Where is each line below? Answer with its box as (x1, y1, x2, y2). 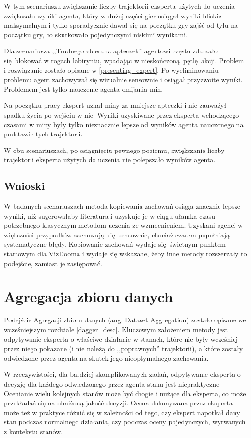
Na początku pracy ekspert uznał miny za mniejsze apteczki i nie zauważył (4, 100, 227, 110)
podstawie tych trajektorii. (4, 129, 83, 139)
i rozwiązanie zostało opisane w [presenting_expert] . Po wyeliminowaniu (4, 65, 219, 75)
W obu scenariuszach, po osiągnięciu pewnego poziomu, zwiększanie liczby (4, 145, 225, 155)
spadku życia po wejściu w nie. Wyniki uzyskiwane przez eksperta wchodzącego (4, 109, 239, 119)
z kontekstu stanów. (4, 426, 63, 436)
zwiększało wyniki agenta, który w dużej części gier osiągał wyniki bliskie (4, 10, 221, 20)
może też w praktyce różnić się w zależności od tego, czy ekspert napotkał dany (4, 407, 240, 417)
